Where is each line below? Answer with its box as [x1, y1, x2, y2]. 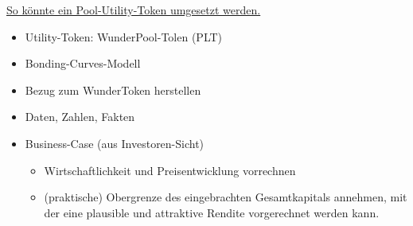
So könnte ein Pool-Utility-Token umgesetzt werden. [6, 2, 261, 18]
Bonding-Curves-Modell [25, 55, 141, 72]
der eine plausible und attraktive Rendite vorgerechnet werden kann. [44, 204, 380, 220]
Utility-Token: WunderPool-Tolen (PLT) [25, 28, 223, 45]
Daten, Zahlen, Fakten [25, 108, 135, 125]
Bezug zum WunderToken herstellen [25, 81, 201, 98]
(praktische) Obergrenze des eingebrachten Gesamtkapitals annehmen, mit [44, 189, 407, 205]
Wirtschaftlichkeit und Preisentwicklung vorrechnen [44, 162, 296, 178]
